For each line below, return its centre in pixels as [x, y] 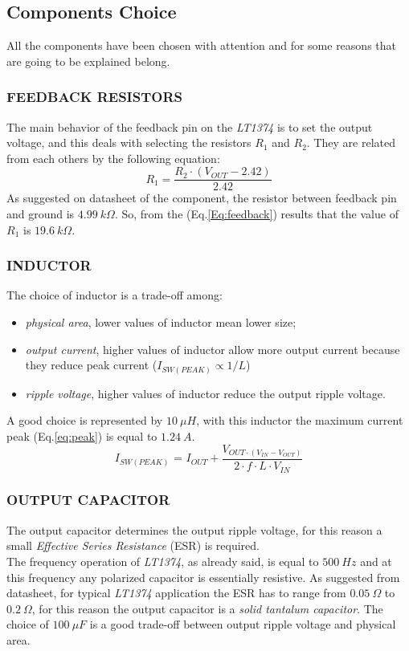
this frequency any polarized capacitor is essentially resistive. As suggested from [203, 577]
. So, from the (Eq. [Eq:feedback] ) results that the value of [256, 214]
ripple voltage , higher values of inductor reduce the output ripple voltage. [205, 393]
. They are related [351, 142]
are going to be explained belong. [88, 61]
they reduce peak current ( [91, 365]
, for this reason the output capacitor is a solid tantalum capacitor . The [207, 608]
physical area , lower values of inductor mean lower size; [161, 322]
